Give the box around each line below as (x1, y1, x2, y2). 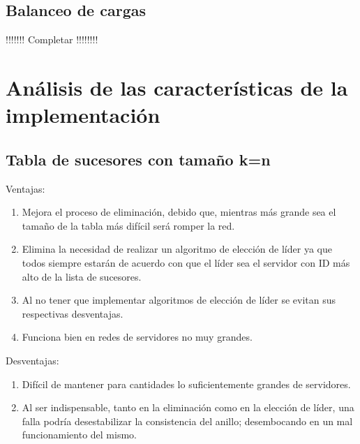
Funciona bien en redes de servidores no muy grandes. (22, 330, 253, 344)
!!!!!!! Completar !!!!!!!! (6, 32, 98, 47)
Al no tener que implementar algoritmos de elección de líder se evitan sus (22, 293, 336, 307)
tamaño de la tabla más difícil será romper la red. (22, 218, 235, 232)
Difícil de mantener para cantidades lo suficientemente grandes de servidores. (22, 376, 351, 391)
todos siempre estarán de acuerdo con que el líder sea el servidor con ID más (22, 255, 350, 269)
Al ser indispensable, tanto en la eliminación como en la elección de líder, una (22, 400, 354, 415)
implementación (6, 101, 160, 129)
